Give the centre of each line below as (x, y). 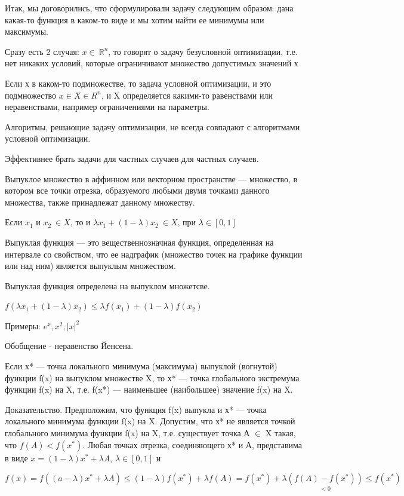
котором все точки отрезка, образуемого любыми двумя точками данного (137, 190)
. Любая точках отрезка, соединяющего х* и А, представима (192, 444)
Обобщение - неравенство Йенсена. (69, 346)
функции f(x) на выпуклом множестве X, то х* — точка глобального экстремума (152, 377)
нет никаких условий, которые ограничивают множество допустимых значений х (152, 63)
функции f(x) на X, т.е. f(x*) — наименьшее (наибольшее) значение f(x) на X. (149, 389)
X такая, (280, 433)
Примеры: (23, 325)
